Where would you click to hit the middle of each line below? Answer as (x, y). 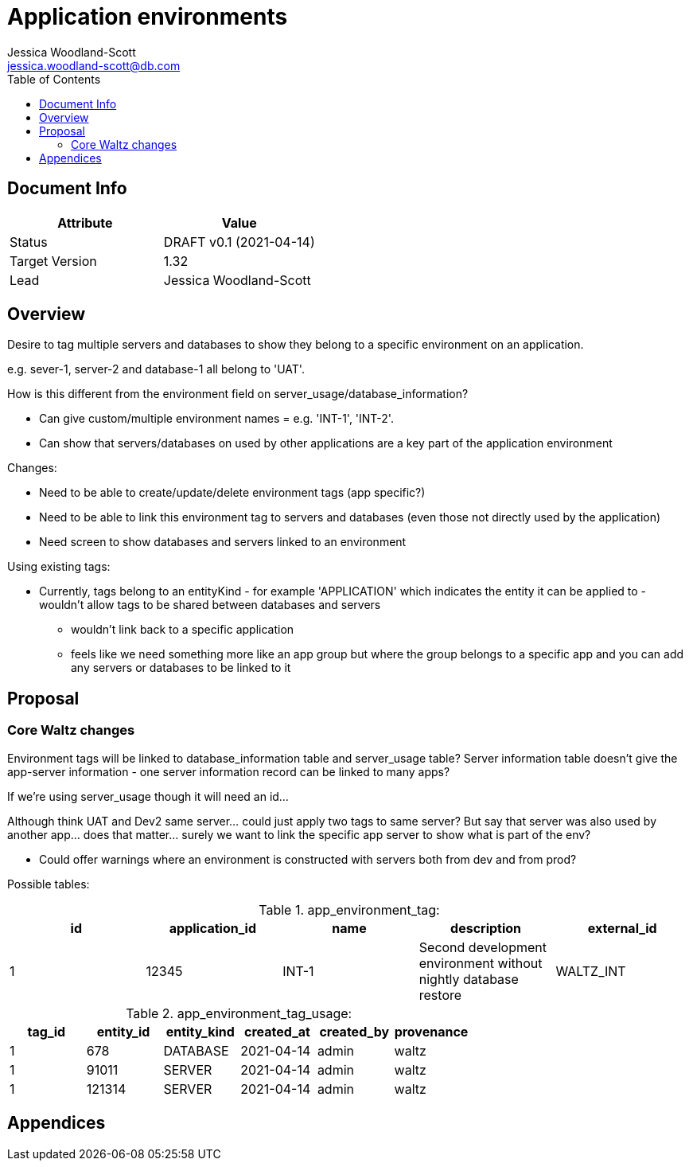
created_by (354, 1031)
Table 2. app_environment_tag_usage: (239, 1013)
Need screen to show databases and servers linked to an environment (223, 542)
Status (29, 242)
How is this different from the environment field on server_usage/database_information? (238, 394)
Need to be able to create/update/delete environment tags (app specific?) (232, 493)
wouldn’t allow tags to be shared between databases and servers (210, 605)
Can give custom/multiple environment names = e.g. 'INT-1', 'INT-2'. (216, 419)
